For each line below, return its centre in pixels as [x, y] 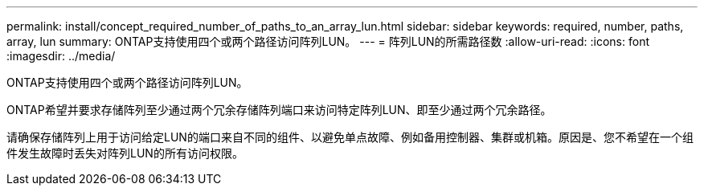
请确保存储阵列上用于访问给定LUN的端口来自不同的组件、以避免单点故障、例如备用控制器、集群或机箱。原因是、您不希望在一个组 [350, 137]
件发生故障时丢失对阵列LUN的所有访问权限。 [125, 153]
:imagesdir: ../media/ [61, 56]
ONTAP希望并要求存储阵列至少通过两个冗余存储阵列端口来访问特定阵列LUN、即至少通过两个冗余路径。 [279, 110]
